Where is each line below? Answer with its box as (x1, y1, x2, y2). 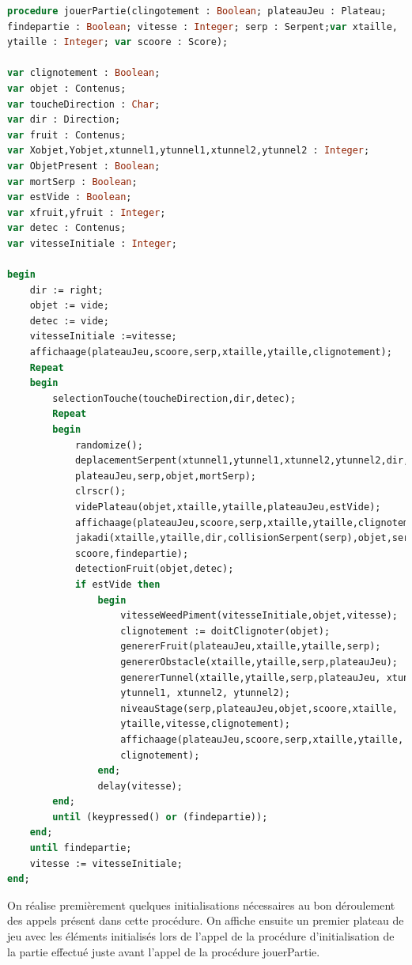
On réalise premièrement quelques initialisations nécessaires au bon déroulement (7, 896, 395, 913)
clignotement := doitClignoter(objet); (120, 625, 331, 637)
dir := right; (29, 284, 104, 296)
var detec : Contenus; (7, 222, 127, 234)
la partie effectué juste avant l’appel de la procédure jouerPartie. (7, 943, 320, 959)
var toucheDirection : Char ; (7, 98, 161, 110)
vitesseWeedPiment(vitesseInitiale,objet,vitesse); (120, 610, 398, 622)
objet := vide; (29, 300, 109, 312)
